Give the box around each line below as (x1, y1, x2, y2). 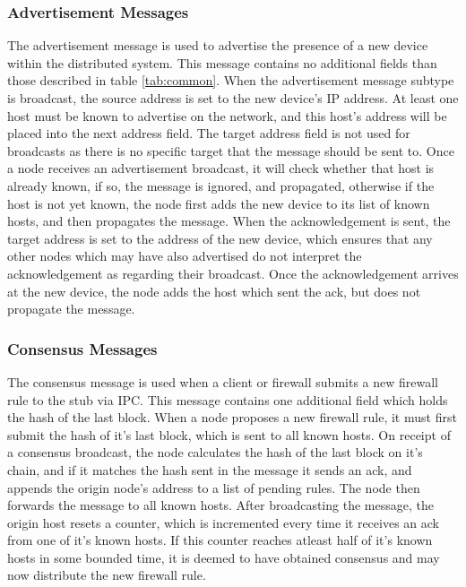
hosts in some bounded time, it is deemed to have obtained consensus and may (7, 548, 440, 566)
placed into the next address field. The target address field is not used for (7, 124, 410, 142)
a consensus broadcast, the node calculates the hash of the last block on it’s (7, 443, 423, 462)
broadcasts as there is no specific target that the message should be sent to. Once (7, 141, 454, 160)
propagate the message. (7, 299, 135, 318)
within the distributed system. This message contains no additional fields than (7, 53, 437, 72)
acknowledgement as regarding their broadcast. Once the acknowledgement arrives (7, 263, 459, 282)
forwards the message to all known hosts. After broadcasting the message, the (7, 496, 434, 514)
